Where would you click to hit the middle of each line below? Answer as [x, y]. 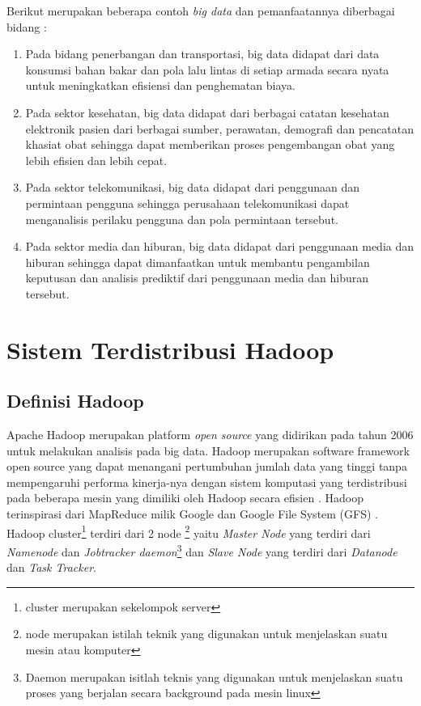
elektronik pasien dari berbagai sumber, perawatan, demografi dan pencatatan [219, 128]
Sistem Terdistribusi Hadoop [170, 349]
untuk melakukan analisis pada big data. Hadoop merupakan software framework [208, 450]
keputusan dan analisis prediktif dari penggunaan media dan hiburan [197, 278]
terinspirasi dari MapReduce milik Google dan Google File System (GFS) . [192, 514]
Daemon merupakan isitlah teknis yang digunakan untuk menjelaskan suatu [214, 676]
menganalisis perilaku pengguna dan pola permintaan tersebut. [182, 219]
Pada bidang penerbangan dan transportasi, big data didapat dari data [202, 54]
